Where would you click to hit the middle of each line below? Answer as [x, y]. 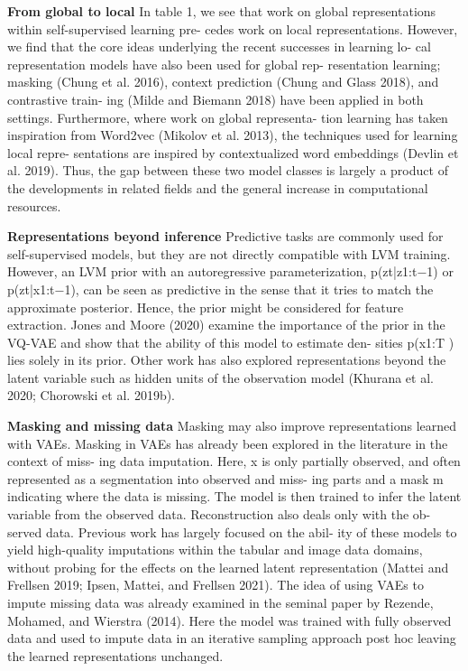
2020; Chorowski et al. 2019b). [92, 395]
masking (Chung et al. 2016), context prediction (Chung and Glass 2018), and [223, 82]
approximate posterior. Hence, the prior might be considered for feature [206, 307]
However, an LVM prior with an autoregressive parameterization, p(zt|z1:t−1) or [230, 271]
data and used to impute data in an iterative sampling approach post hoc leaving [232, 638]
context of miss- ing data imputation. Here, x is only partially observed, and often [234, 461]
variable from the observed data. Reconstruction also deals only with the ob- [219, 514]
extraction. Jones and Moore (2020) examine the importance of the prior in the [226, 325]
